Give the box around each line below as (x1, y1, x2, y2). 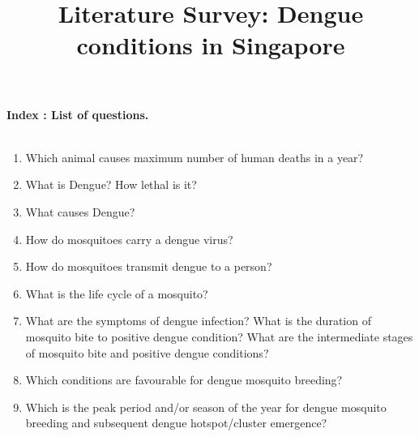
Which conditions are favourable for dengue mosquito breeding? (25, 371, 343, 388)
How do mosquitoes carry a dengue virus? (25, 230, 233, 247)
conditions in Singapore (76, 28, 345, 62)
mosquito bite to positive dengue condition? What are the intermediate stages (25, 328, 413, 345)
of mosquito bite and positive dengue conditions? (25, 344, 269, 361)
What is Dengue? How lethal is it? (25, 176, 197, 193)
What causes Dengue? (25, 203, 135, 220)
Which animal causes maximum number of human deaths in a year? (25, 148, 364, 165)
